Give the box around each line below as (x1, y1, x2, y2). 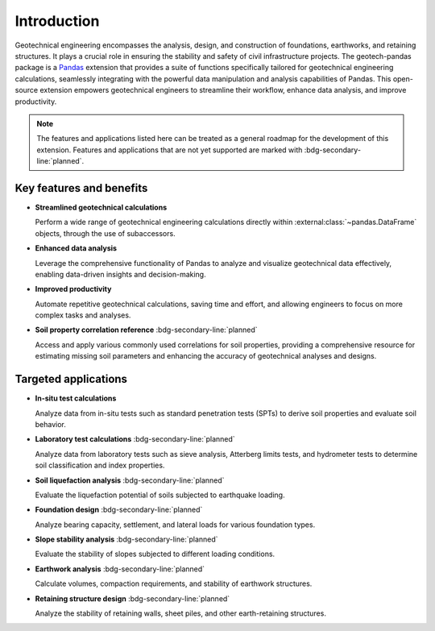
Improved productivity (35, 284, 112, 294)
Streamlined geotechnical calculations (35, 202, 168, 212)
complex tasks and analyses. (35, 310, 131, 320)
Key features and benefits (14, 181, 148, 195)
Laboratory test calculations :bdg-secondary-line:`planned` (35, 434, 235, 444)
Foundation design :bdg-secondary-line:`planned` (35, 504, 203, 515)
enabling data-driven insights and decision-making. (35, 269, 206, 279)
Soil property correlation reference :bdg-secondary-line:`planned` (35, 325, 258, 334)
